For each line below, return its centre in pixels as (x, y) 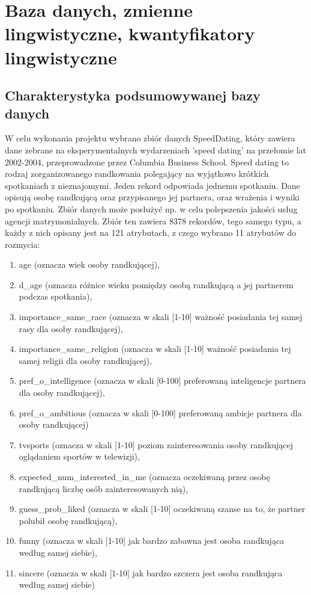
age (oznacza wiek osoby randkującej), (89, 264)
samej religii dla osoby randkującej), (85, 360)
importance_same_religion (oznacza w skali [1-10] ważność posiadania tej (155, 349)
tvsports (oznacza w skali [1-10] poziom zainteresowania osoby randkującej (156, 444)
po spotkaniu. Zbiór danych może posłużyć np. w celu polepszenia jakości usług (151, 208)
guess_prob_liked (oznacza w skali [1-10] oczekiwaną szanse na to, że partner (162, 509)
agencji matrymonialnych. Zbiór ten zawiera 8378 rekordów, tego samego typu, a (153, 220)
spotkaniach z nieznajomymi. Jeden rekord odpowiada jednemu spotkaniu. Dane (152, 185)
